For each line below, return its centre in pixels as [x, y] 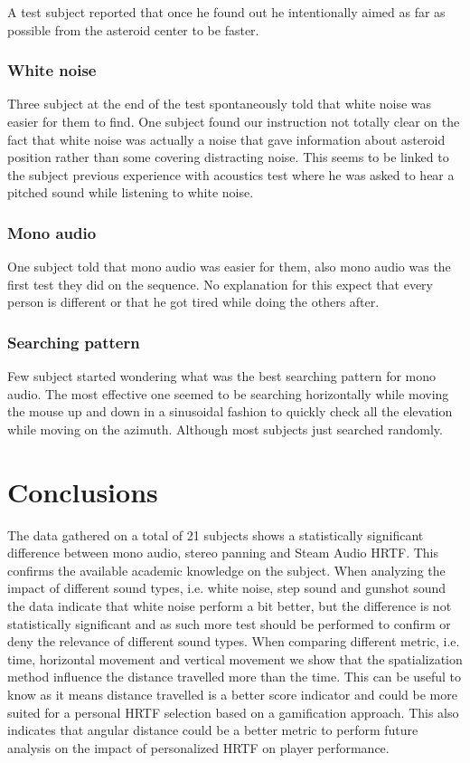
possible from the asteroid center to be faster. [133, 29]
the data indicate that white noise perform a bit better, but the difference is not [230, 606]
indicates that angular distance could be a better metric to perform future [213, 730]
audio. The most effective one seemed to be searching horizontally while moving [228, 393]
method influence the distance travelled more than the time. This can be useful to [234, 677]
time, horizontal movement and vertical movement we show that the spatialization [235, 658]
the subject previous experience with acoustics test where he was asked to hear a [231, 174]
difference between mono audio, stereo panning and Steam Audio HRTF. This [223, 553]
